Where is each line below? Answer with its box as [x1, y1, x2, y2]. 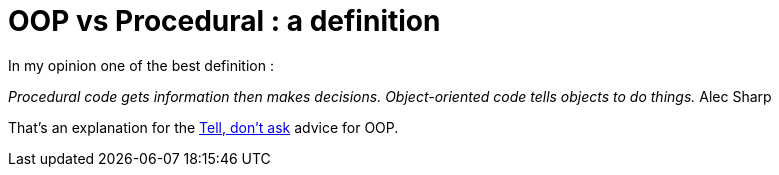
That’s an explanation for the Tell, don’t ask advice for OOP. [8, 118, 399, 136]
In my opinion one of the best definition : [8, 56, 274, 74]
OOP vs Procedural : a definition [8, 4, 441, 38]
